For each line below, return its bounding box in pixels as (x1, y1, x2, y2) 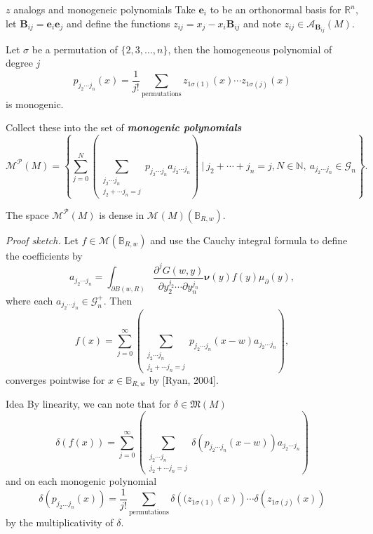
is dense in (99, 207, 144, 222)
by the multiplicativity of (6, 514, 114, 529)
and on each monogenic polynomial (6, 474, 157, 488)
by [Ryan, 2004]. (149, 372, 219, 387)
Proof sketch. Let (6, 232, 79, 247)
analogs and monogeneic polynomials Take (13, 2, 196, 16)
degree (6, 55, 33, 70)
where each (6, 293, 53, 307)
